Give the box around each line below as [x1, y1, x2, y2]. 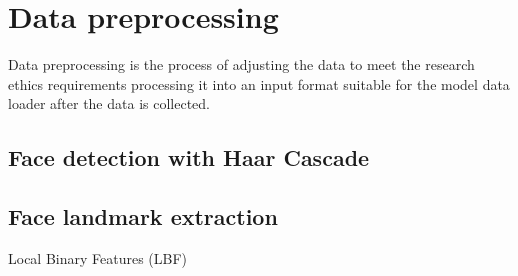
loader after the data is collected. [8, 93, 210, 114]
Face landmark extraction [8, 201, 278, 232]
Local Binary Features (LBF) [8, 247, 188, 268]
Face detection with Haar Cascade [8, 142, 370, 173]
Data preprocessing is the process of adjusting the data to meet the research [8, 54, 475, 75]
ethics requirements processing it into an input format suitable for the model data [8, 73, 510, 94]
